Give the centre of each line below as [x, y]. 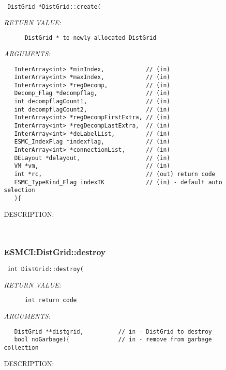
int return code [51, 300]
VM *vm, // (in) [92, 166]
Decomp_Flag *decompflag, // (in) [92, 93]
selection [20, 190]
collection [21, 347]
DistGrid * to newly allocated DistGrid [90, 38]
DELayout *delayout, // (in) [92, 158]
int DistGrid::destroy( [45, 269]
